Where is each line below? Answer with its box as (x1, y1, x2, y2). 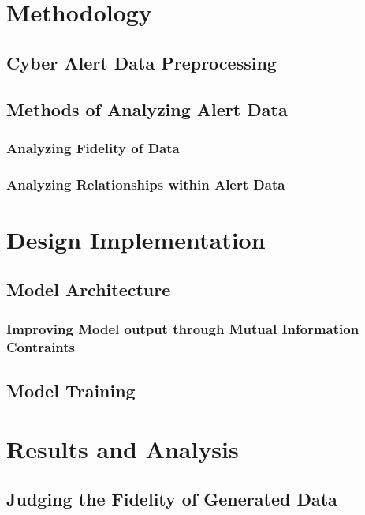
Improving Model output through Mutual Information (6, 318, 359, 338)
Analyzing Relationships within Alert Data (6, 174, 285, 194)
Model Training (6, 378, 136, 402)
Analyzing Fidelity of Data (6, 137, 180, 157)
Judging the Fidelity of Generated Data (6, 487, 337, 511)
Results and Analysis (6, 432, 239, 464)
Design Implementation (6, 223, 266, 255)
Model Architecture (6, 277, 171, 302)
